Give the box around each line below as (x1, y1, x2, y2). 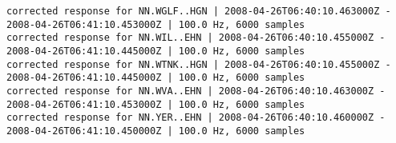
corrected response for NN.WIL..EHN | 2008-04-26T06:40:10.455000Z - (6, 32, 386, 44)
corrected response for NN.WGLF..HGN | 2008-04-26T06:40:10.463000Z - (6, 6, 391, 17)
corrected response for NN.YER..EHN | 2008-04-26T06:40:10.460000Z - (6, 112, 386, 124)
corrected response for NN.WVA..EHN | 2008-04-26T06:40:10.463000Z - (6, 85, 386, 97)
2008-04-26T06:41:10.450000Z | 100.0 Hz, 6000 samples (6, 125, 305, 137)
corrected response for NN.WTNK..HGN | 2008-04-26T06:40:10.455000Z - (6, 58, 391, 70)
